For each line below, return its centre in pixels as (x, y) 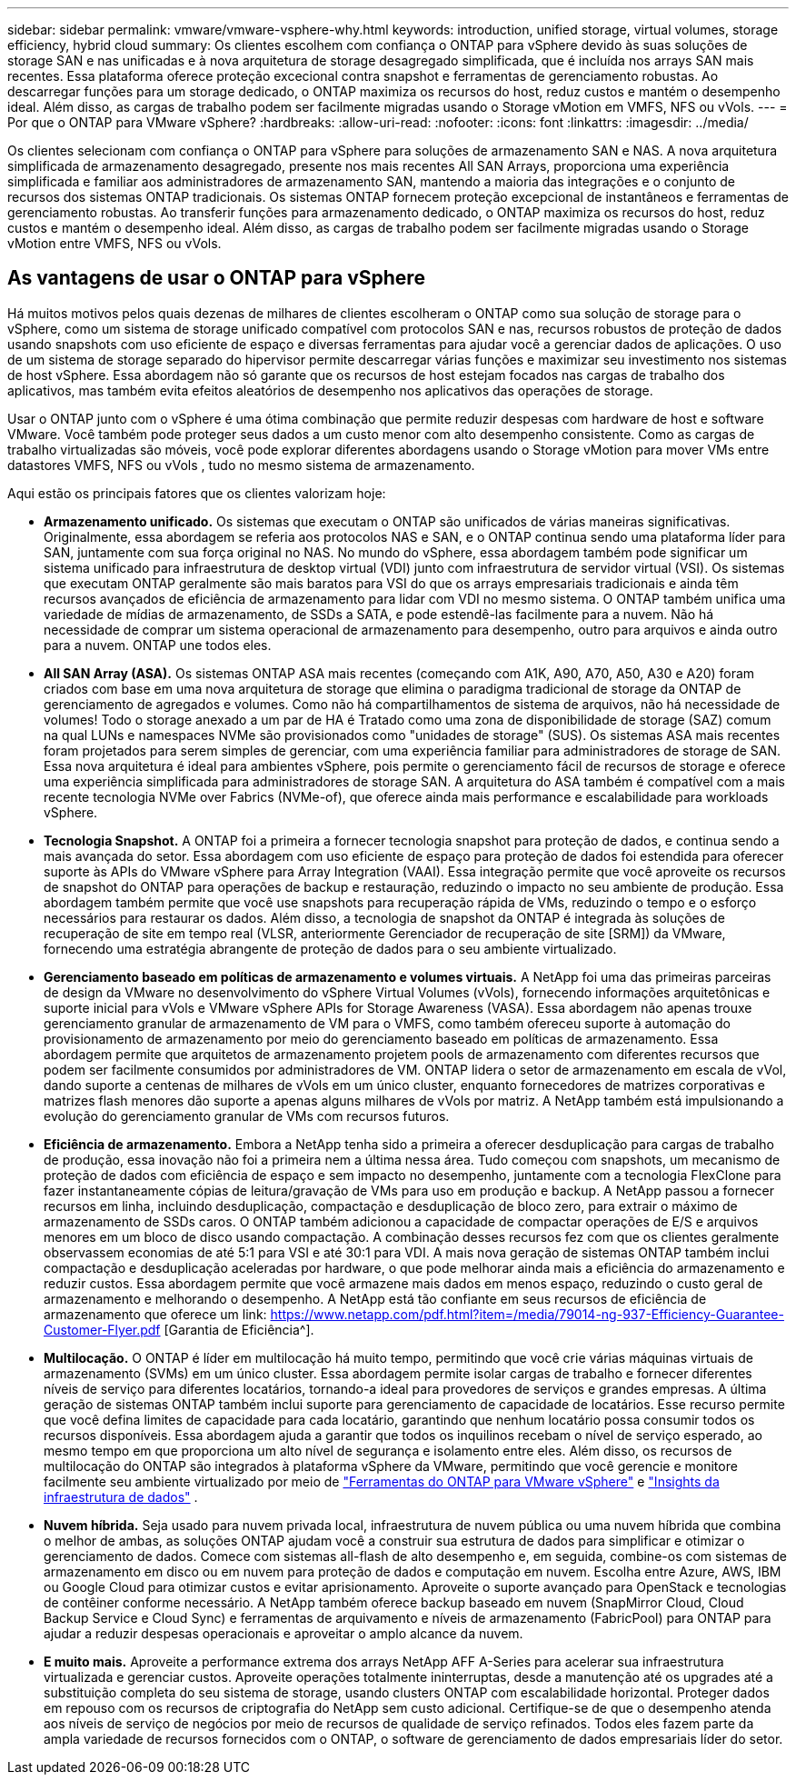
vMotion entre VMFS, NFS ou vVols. (114, 243)
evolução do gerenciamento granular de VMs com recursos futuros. (247, 1116)
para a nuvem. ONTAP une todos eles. (158, 645)
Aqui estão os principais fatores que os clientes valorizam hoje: (197, 493)
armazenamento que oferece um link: (155, 1314)
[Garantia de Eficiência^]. (239, 1329)
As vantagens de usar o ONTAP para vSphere (216, 278)
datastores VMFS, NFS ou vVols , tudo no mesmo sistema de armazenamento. (241, 465)
